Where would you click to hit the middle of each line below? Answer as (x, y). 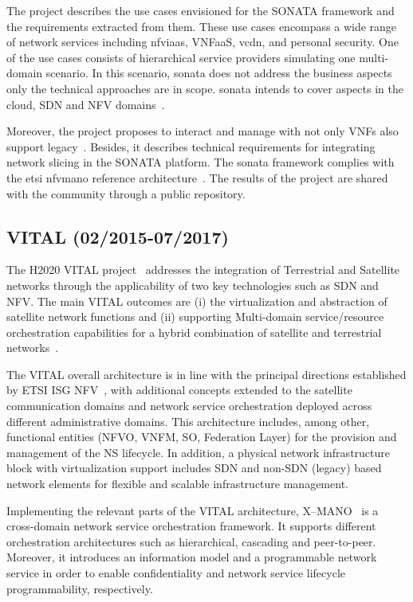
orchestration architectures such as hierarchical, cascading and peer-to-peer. (191, 541)
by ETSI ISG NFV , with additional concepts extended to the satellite (179, 390)
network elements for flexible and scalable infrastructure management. (177, 484)
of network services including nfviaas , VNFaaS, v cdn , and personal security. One (203, 42)
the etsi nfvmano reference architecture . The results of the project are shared (197, 177)
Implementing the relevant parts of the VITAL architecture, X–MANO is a (193, 510)
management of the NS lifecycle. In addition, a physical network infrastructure (198, 452)
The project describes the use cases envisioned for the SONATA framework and (201, 10)
